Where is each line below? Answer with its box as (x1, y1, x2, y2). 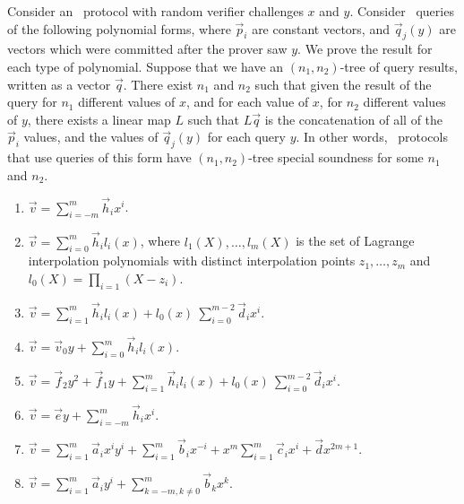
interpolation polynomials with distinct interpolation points (28, 251, 356, 270)
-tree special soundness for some (248, 148, 424, 167)
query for (7, 92, 57, 111)
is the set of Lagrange (296, 231, 415, 250)
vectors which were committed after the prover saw (7, 39, 288, 58)
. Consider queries (349, 2, 454, 20)
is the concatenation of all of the (264, 109, 443, 128)
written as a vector (7, 74, 111, 93)
